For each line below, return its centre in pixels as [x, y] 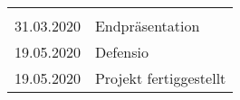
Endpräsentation [147, 26]
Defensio [121, 52]
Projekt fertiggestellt [160, 78]
